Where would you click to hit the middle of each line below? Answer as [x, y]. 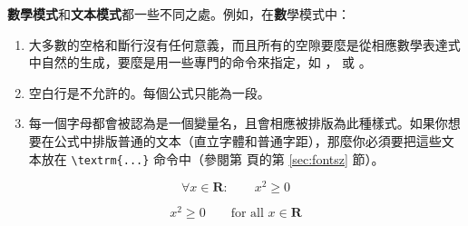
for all [247, 214]
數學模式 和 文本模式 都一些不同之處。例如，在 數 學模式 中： [179, 14]
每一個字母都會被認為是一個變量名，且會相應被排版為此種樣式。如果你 [238, 123]
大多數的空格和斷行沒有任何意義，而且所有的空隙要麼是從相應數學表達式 [244, 44]
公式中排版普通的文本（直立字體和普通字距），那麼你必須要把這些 [248, 140]
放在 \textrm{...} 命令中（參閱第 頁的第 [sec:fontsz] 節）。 [213, 158]
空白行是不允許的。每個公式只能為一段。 [149, 92]
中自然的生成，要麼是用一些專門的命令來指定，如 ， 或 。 [200, 62]
